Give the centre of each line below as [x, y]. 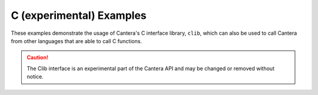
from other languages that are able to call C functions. [77, 41]
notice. [35, 77]
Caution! [38, 58]
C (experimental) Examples [79, 15]
